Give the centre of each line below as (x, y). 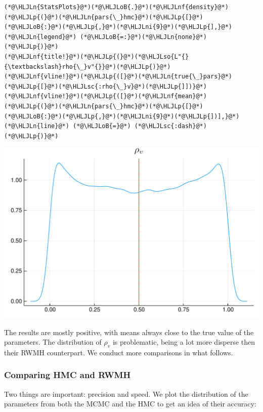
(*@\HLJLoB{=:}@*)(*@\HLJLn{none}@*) (143, 37)
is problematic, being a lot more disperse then (184, 342)
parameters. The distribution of (53, 342)
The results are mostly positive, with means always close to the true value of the (129, 332)
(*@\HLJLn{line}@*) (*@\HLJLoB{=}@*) (68, 126)
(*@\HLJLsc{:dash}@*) (170, 126)
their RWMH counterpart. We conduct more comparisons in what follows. (119, 352)
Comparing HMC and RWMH (68, 375)
